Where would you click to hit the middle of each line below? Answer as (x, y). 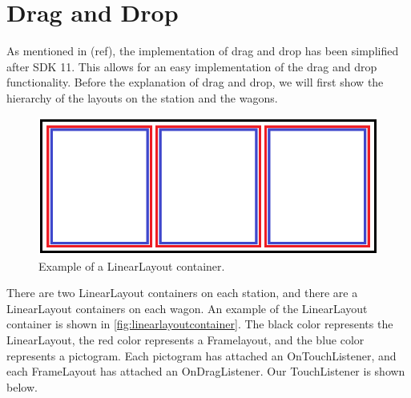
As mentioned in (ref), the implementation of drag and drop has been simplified (203, 51)
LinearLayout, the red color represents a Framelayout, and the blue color (185, 339)
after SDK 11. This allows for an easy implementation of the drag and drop (192, 66)
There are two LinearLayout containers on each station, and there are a (182, 293)
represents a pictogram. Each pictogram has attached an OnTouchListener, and (201, 355)
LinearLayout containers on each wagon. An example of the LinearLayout (187, 308)
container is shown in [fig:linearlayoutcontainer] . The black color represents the (200, 324)
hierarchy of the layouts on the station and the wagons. (142, 97)
